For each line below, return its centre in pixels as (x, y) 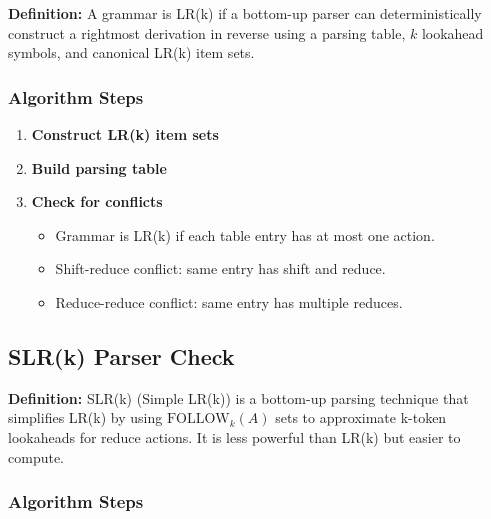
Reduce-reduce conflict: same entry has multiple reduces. (229, 301)
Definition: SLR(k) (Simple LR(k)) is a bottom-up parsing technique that (238, 397)
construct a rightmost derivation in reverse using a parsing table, (207, 32)
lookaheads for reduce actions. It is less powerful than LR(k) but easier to (234, 436)
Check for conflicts (97, 201)
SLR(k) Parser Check (121, 355)
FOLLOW (198, 419)
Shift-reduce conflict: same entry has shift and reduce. (220, 268)
